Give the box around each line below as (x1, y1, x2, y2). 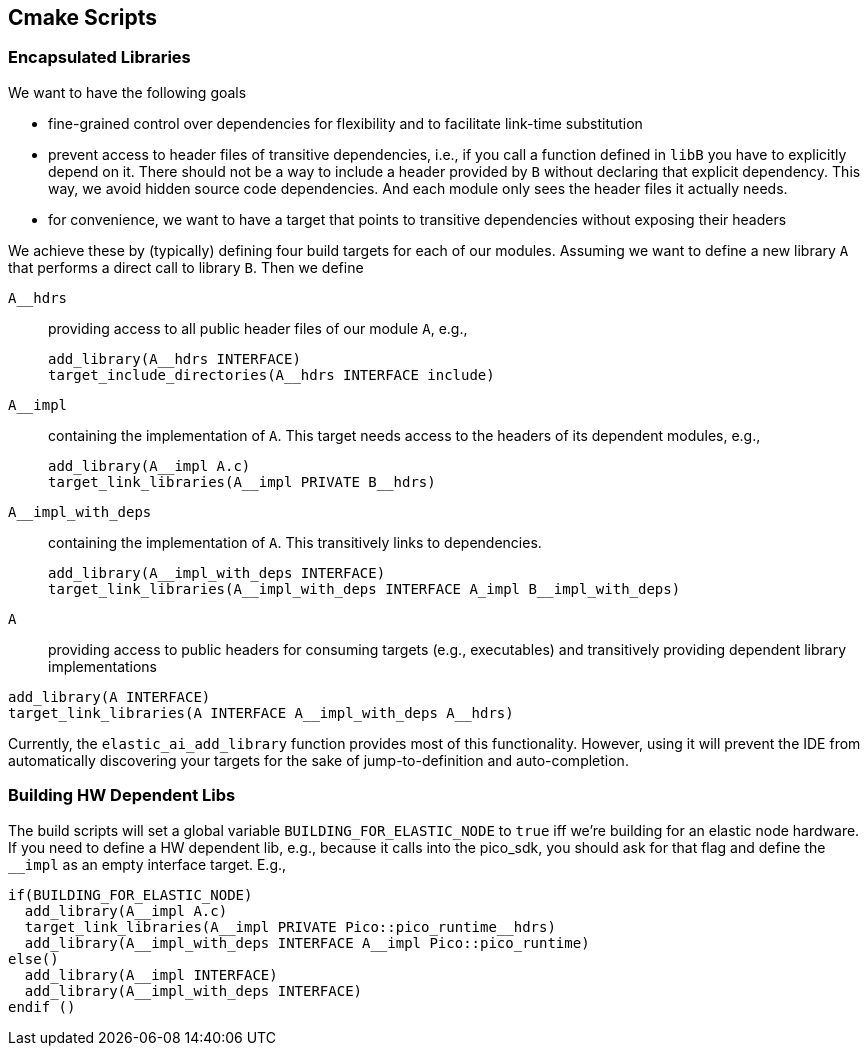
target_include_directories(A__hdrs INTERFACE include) (48, 366, 495, 383)
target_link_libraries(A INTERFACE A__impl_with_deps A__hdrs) (8, 704, 514, 721)
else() (8, 950, 59, 967)
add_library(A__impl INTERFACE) (24, 966, 278, 983)
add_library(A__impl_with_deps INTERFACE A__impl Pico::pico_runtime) (24, 934, 590, 951)
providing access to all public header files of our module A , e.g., (48, 319, 468, 337)
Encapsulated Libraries (8, 47, 191, 68)
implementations (48, 657, 158, 675)
